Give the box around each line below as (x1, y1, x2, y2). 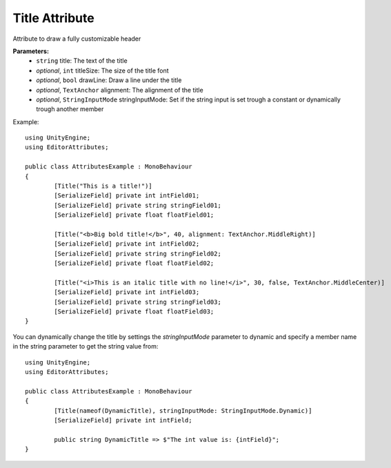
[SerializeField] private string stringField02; (54, 249, 222, 257)
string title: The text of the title (36, 57, 128, 65)
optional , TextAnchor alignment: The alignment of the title (36, 86, 203, 94)
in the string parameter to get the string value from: (12, 342, 159, 351)
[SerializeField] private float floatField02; (54, 260, 214, 267)
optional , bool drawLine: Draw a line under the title (36, 76, 182, 84)
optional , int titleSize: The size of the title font (36, 66, 169, 75)
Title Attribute (12, 10, 94, 26)
